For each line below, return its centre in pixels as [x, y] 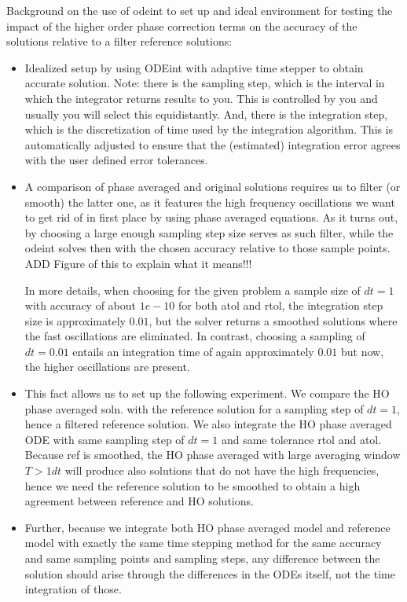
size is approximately [75, 320]
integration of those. [73, 589]
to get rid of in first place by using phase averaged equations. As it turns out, [211, 217]
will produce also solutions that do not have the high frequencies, [222, 470]
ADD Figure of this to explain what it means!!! [138, 263]
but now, [363, 351]
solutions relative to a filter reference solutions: [119, 41]
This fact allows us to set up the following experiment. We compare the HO [207, 393]
